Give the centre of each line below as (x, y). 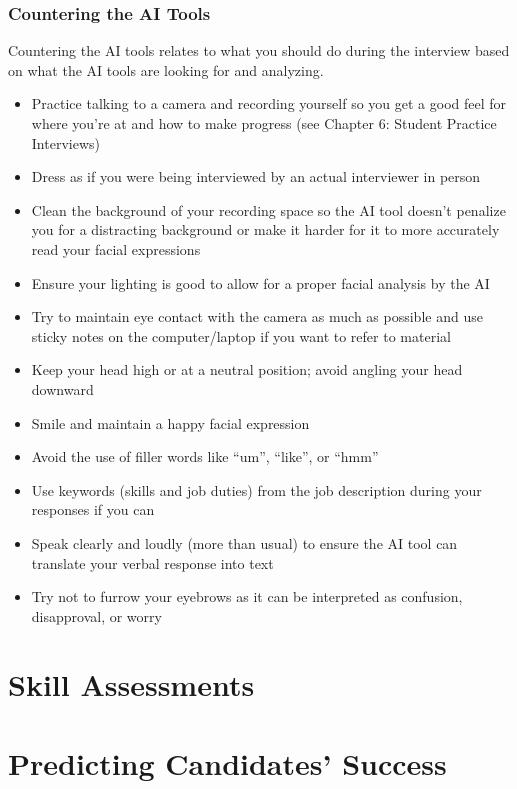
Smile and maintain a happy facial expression (170, 422)
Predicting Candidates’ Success (227, 762)
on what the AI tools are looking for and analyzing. (166, 69)
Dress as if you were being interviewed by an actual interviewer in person (256, 176)
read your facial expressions (116, 248)
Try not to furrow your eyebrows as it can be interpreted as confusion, (247, 596)
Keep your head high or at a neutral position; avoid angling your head (247, 369)
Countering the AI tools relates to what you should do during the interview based (259, 50)
